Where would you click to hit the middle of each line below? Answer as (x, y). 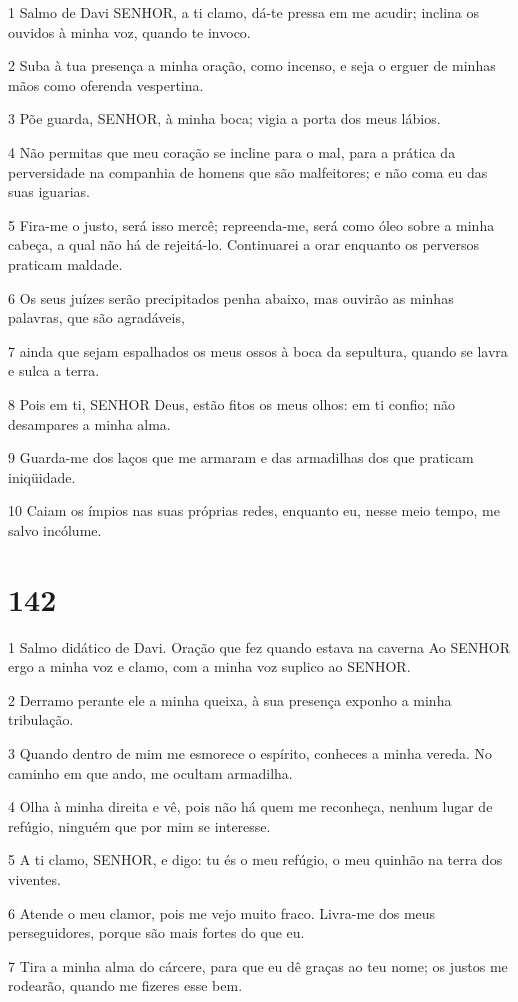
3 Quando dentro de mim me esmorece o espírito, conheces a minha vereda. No (250, 752)
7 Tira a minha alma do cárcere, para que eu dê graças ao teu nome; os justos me (258, 965)
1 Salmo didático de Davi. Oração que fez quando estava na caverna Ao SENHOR (259, 646)
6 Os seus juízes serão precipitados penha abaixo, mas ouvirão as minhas (231, 297)
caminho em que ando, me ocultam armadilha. (150, 772)
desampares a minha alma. (89, 423)
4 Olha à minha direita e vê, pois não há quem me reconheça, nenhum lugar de (250, 806)
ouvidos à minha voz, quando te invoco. (129, 31)
